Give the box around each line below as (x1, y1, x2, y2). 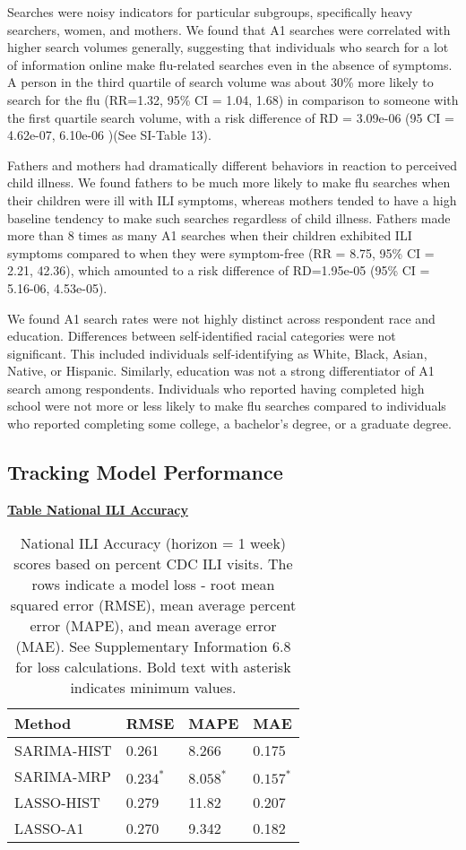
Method (14, 713, 72, 734)
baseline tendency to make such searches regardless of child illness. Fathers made (7, 208, 451, 227)
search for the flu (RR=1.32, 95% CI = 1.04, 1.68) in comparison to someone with (7, 90, 459, 108)
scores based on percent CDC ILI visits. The (13, 553, 293, 575)
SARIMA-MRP (14, 766, 111, 787)
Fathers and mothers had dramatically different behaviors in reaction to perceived (7, 155, 457, 174)
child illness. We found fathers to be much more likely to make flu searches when (7, 173, 451, 192)
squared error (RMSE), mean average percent (10, 594, 297, 616)
